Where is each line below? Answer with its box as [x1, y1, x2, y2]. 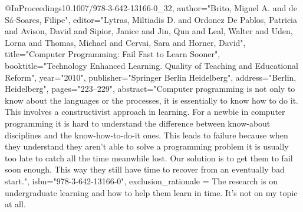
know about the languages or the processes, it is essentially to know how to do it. [5, 94, 298, 106]
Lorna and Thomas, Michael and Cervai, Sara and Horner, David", [5, 36, 246, 48]
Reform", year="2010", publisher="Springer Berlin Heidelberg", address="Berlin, [5, 71, 297, 83]
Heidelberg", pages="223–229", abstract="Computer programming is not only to [5, 82, 295, 95]
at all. [5, 198, 26, 210]
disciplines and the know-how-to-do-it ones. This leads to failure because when [5, 128, 288, 141]
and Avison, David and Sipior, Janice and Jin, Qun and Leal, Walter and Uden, [5, 25, 293, 37]
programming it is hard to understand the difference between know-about [5, 117, 271, 129]
